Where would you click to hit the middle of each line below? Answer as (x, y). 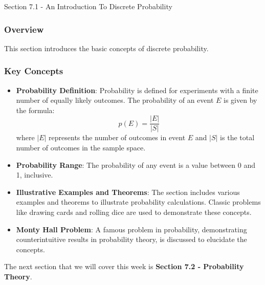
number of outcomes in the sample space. (81, 148)
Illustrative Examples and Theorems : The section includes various (128, 192)
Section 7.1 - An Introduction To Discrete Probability (88, 6)
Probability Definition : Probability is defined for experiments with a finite (137, 90)
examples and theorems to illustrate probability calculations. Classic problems (138, 202)
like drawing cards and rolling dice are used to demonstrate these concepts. (134, 212)
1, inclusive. (35, 175)
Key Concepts (34, 71)
